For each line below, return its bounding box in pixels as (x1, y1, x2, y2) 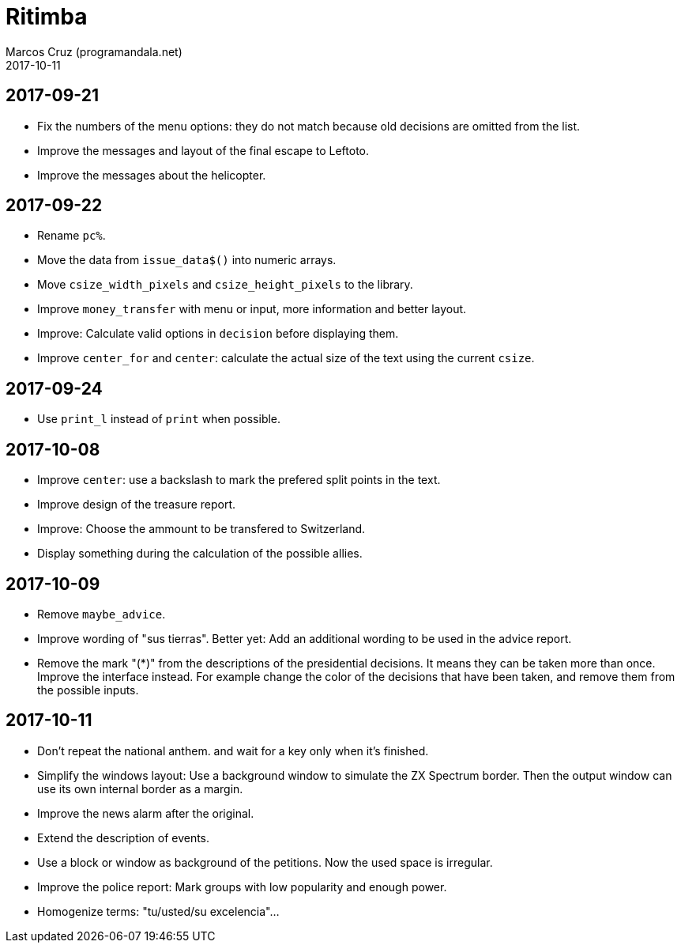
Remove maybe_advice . (37, 607, 166, 621)
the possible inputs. (37, 682, 139, 697)
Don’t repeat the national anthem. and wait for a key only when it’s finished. (37, 743, 429, 758)
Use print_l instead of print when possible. (37, 412, 281, 426)
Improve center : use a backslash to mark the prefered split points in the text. (37, 473, 441, 487)
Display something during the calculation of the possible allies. (37, 546, 363, 561)
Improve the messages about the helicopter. (37, 168, 266, 182)
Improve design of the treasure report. (37, 497, 236, 512)
